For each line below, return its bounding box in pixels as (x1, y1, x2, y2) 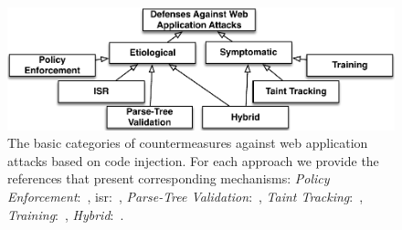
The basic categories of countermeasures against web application (7, 133, 368, 152)
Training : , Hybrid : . (7, 204, 124, 224)
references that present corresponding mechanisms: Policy (7, 169, 330, 188)
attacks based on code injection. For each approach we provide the (7, 151, 379, 170)
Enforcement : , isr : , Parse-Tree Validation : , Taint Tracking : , (7, 187, 364, 206)
